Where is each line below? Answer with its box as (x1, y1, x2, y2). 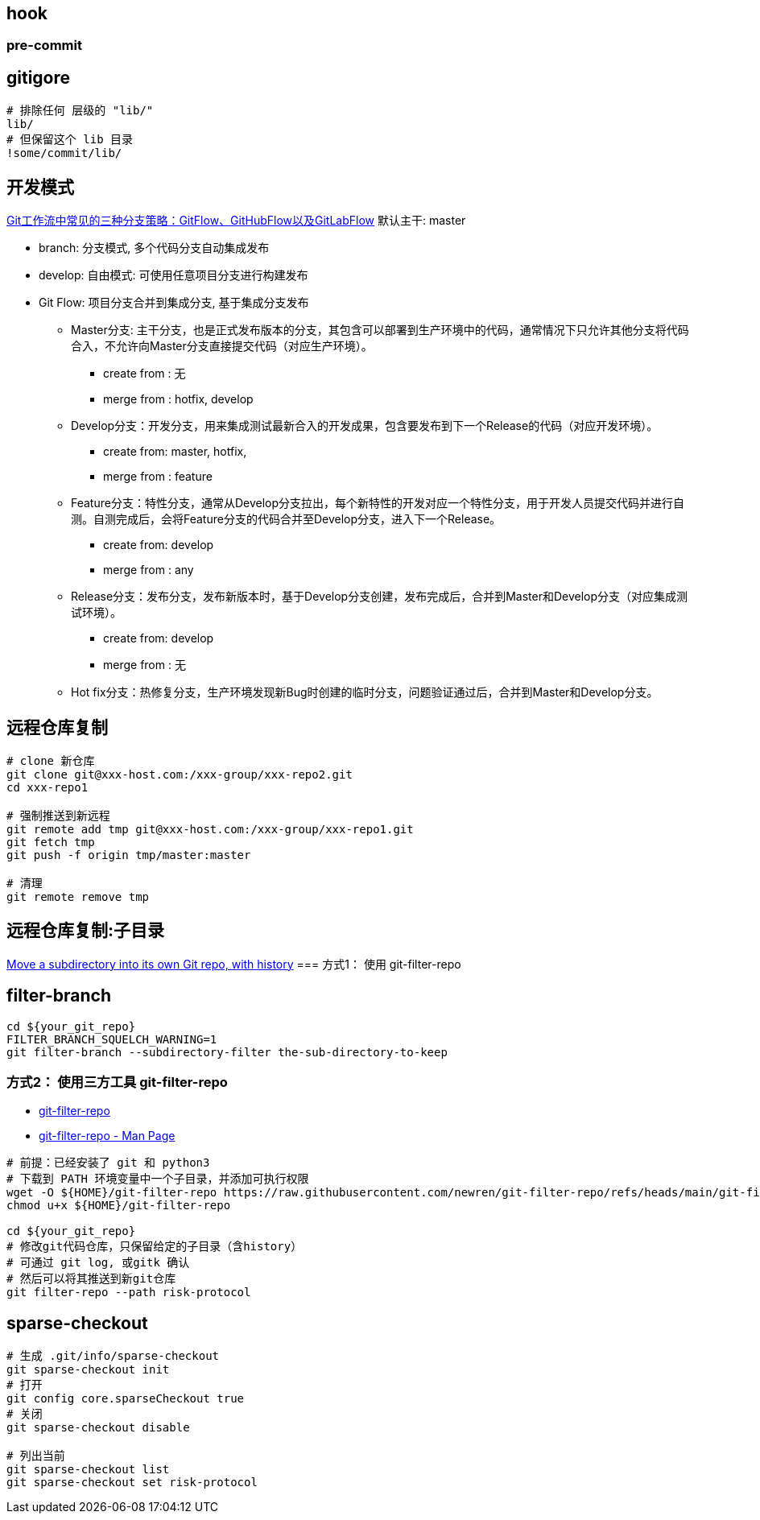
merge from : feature (103, 469, 213, 484)
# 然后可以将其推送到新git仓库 (6, 1272, 176, 1286)
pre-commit (6, 37, 82, 54)
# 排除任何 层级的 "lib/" (6, 104, 154, 118)
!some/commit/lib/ (6, 147, 122, 160)
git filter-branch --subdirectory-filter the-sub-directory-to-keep (6, 1045, 448, 1059)
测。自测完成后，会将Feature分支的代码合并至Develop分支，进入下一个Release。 (71, 512, 502, 527)
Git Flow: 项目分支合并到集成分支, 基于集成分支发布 (39, 295, 309, 310)
